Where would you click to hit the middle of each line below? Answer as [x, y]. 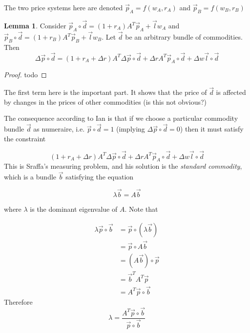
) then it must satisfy [212, 129]
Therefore [18, 301]
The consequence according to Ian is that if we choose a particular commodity [121, 118]
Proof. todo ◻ [25, 75]
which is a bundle [30, 177]
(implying [131, 129]
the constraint [25, 138]
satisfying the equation [100, 177]
